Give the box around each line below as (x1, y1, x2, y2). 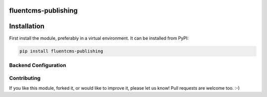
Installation (9, 22, 44, 30)
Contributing (9, 75, 41, 82)
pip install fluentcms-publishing (19, 48, 103, 54)
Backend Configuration (9, 62, 66, 69)
